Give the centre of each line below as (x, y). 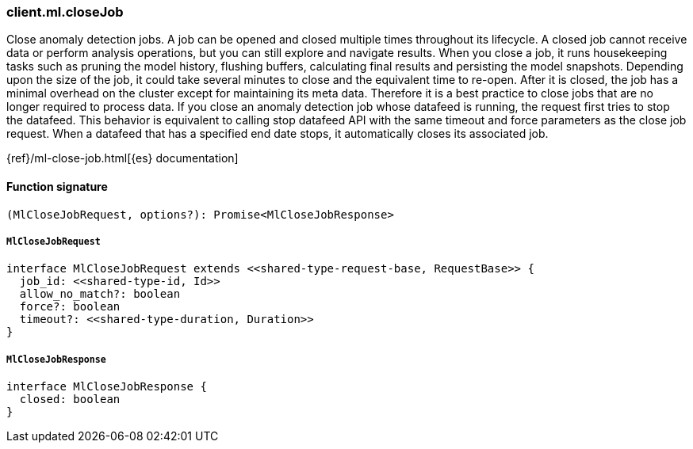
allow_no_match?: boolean (100, 294)
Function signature (57, 186)
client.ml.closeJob (65, 12)
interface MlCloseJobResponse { (107, 387)
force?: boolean (70, 307)
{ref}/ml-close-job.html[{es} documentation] (123, 158)
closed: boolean (70, 400)
